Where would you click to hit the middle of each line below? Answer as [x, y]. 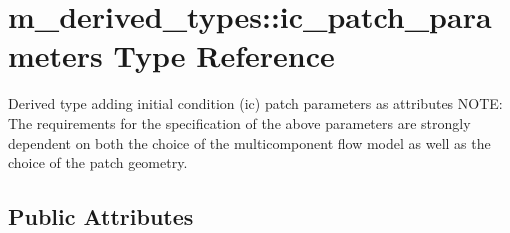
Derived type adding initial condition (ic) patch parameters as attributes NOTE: [255, 103]
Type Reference [224, 55]
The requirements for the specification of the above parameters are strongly [239, 122]
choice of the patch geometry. [98, 162]
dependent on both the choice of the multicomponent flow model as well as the [249, 142]
